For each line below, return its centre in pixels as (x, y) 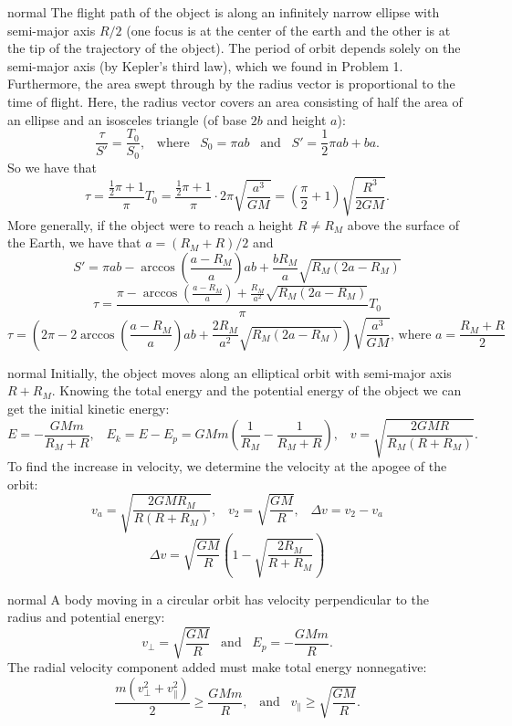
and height (297, 119)
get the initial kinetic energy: (89, 408)
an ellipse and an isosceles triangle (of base (127, 119)
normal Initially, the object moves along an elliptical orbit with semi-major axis (230, 372)
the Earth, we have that (74, 242)
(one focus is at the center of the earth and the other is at (288, 30)
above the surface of (403, 224)
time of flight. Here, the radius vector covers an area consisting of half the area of (235, 101)
